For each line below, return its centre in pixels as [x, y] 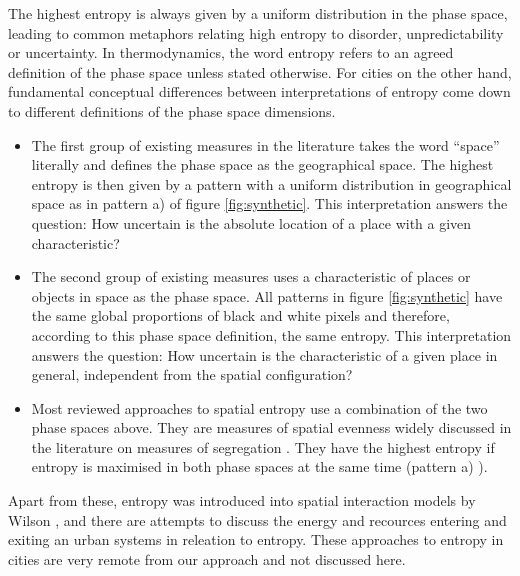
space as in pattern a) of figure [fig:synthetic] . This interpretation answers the [269, 203]
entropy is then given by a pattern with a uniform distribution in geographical [271, 183]
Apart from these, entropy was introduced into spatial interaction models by [242, 500]
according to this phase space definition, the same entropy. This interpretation [271, 334]
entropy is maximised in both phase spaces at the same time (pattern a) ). [259, 466]
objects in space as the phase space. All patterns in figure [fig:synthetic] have [267, 295]
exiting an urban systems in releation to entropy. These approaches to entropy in [256, 539]
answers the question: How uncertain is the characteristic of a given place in [264, 354]
